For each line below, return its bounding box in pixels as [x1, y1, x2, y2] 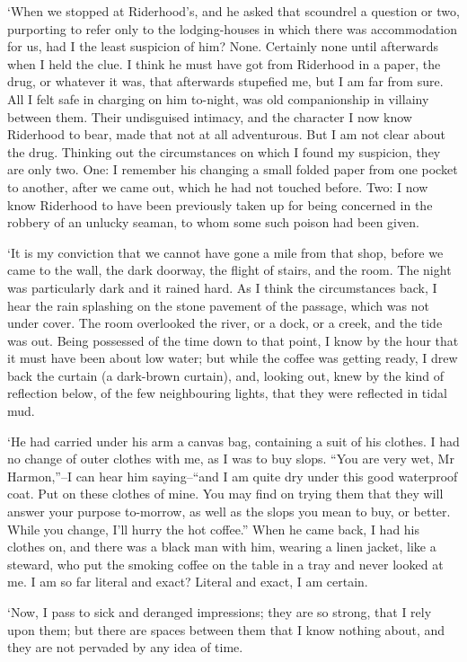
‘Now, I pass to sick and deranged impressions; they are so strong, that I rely [7, 603, 432, 621]
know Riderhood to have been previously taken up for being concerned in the [7, 195, 433, 214]
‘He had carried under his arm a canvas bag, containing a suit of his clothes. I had [7, 431, 460, 450]
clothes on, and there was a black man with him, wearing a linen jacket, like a [7, 537, 436, 556]
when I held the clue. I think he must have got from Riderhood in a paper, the [7, 54, 441, 73]
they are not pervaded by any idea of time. [7, 638, 243, 657]
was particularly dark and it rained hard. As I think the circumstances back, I [7, 278, 437, 296]
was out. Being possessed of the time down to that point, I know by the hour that [7, 331, 459, 349]
